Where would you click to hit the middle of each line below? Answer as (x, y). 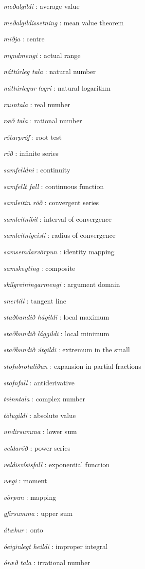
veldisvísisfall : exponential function (57, 464)
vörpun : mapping (30, 497)
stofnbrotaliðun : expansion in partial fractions (72, 366)
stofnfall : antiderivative (39, 382)
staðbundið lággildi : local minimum (56, 333)
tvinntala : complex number (45, 399)
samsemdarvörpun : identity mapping (59, 251)
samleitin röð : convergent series (51, 202)
